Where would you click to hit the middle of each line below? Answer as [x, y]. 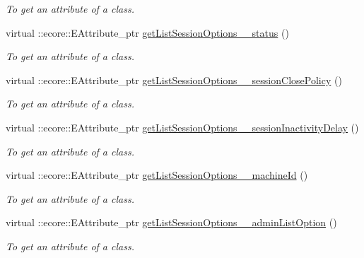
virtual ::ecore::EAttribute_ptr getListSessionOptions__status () [147, 32]
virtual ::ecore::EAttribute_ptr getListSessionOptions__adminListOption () [171, 222]
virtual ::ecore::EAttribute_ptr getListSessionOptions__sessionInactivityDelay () [182, 127]
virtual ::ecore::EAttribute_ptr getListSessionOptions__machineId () [157, 175]
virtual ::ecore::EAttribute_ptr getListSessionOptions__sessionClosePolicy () [174, 80]
